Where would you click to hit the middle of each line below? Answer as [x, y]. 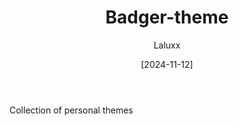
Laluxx [167, 45]
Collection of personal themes [71, 110]
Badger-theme [167, 17]
